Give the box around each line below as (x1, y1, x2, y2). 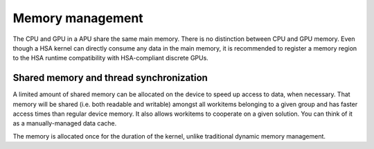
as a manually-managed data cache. (12, 119, 117, 128)
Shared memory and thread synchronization (12, 72, 208, 84)
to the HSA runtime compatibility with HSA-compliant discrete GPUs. (12, 54, 209, 62)
